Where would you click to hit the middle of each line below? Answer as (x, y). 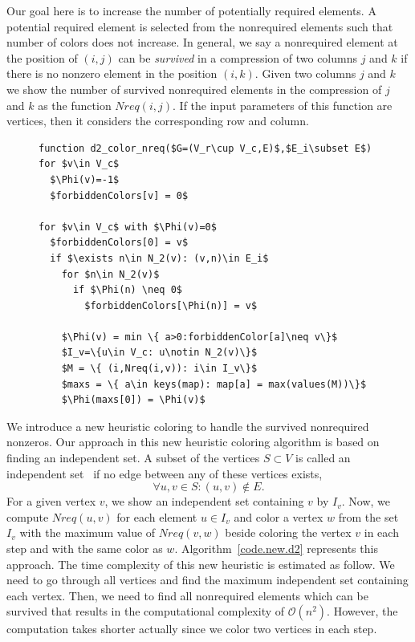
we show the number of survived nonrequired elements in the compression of (194, 89)
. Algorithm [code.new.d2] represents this (276, 548)
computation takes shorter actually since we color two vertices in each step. (192, 629)
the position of (42, 57)
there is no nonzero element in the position (112, 73)
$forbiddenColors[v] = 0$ (119, 195)
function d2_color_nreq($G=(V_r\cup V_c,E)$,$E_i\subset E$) (205, 148)
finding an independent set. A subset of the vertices (133, 458)
